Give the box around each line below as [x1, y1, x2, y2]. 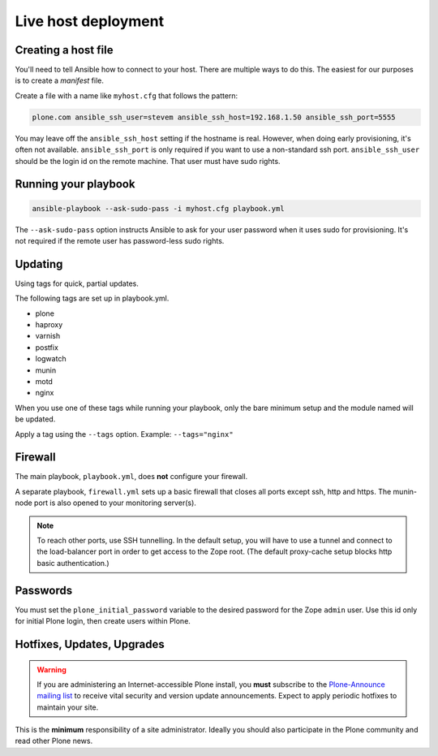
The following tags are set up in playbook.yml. [15, 293, 170, 304]
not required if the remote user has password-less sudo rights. [15, 235, 225, 245]
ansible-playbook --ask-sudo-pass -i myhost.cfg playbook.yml [32, 204, 285, 213]
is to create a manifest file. [15, 76, 105, 85]
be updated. [15, 414, 56, 424]
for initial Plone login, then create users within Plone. [15, 616, 191, 626]
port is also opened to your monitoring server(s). [33, 498, 196, 508]
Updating [15, 257, 63, 271]
